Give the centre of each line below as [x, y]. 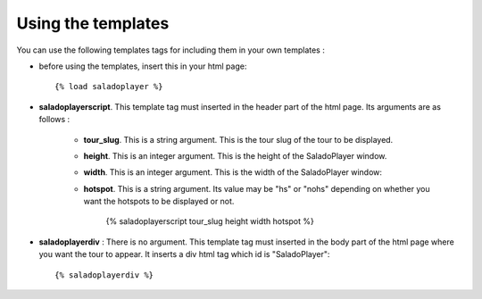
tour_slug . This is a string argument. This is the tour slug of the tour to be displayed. [238, 139]
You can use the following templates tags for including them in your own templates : [170, 50]
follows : [54, 120]
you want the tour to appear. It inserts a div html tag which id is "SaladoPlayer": [184, 254]
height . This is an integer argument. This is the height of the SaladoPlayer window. [235, 155]
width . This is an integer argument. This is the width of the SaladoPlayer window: [233, 172]
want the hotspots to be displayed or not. [159, 202]
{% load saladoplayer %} [109, 87]
